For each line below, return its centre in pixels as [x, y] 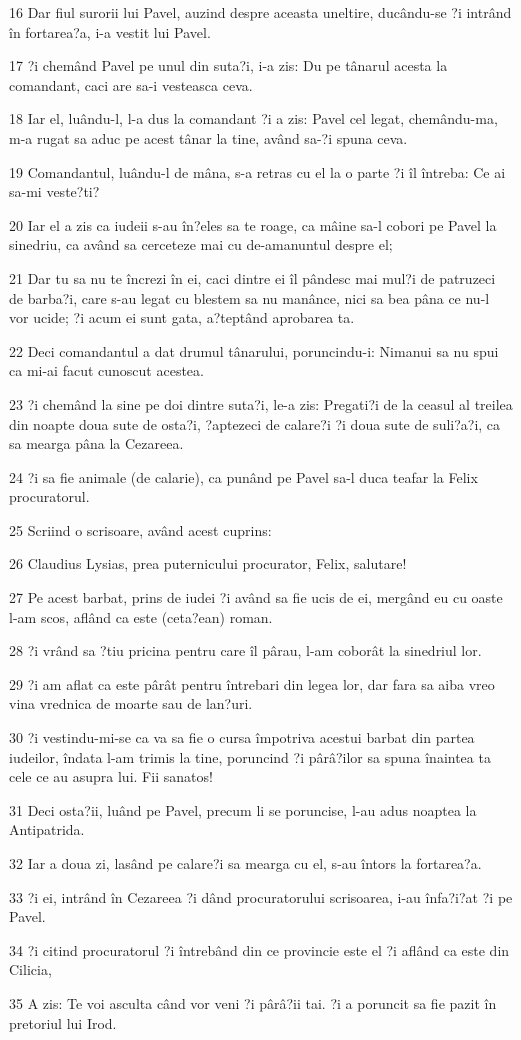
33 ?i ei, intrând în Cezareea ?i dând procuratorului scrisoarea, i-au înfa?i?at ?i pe [261, 896]
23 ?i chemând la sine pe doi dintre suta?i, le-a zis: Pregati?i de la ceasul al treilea [261, 403]
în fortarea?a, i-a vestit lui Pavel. [110, 31]
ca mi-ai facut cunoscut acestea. [106, 370]
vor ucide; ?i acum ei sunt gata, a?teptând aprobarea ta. [182, 317]
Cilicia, [30, 969]
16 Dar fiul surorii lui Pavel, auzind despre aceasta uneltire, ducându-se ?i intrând [260, 12]
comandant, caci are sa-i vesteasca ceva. [131, 84]
